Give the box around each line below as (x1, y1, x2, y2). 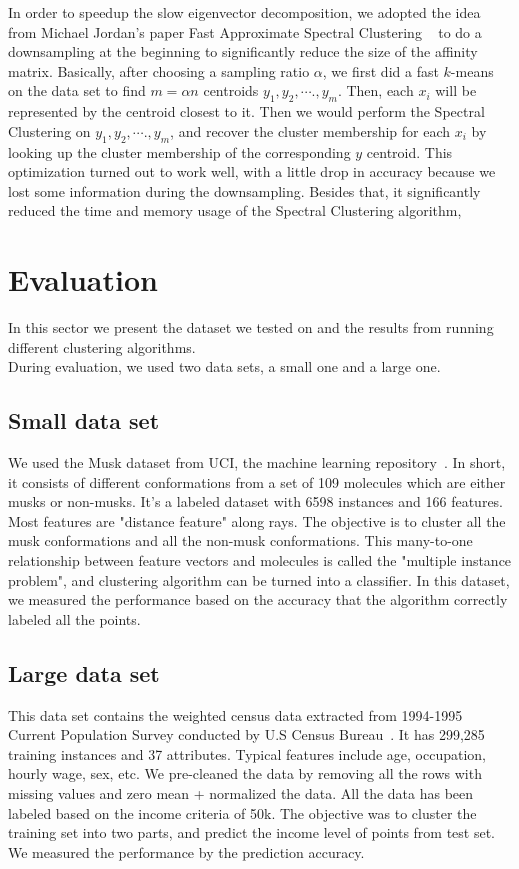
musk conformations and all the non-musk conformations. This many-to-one (8, 530, 473, 551)
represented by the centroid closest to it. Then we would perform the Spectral (8, 101, 485, 122)
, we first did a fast (322, 60, 439, 81)
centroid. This (366, 141, 453, 162)
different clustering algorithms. (8, 336, 196, 357)
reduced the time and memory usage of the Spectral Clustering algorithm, (8, 200, 462, 221)
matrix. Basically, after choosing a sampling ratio (8, 60, 310, 81)
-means (450, 60, 494, 81)
